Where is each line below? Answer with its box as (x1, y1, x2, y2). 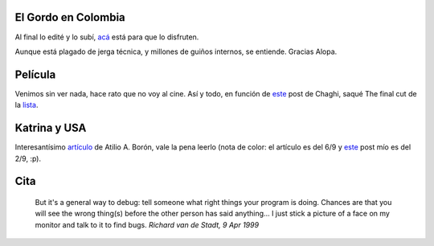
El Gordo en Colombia (14, 10, 126, 24)
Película (14, 68, 56, 81)
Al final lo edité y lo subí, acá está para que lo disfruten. (14, 32, 199, 42)
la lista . (14, 100, 39, 110)
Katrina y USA (14, 121, 87, 135)
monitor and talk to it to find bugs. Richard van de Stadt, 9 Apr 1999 (35, 219, 260, 229)
